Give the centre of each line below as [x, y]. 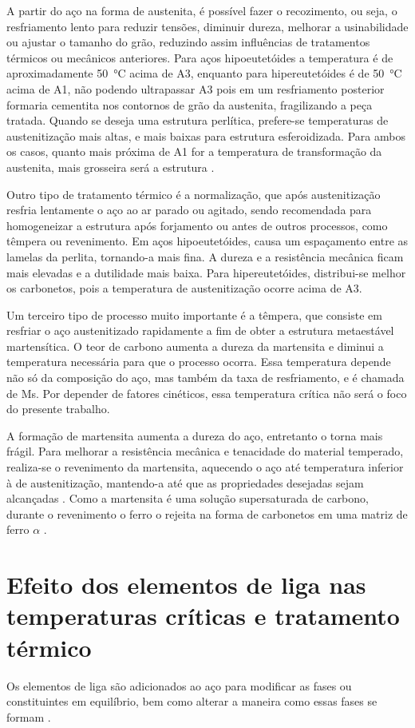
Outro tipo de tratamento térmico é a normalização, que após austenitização [194, 194]
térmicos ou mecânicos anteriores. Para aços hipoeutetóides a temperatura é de [200, 57]
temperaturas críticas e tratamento [203, 616]
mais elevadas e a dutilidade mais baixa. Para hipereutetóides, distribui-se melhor [206, 272]
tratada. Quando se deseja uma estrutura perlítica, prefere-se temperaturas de [198, 120]
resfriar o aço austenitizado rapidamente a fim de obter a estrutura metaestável [200, 330]
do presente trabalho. [58, 409]
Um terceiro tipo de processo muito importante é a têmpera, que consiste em [194, 314]
